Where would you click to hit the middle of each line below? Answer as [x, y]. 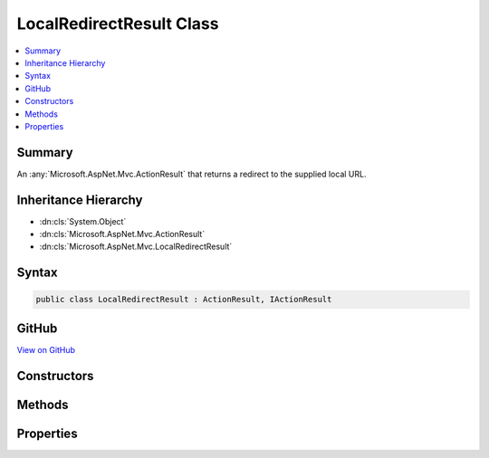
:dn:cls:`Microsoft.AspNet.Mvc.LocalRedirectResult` [136, 247]
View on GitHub [46, 349]
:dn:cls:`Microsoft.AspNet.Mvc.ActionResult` [122, 234]
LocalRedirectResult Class [118, 24]
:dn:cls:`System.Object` [83, 221]
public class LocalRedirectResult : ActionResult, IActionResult [184, 300]
